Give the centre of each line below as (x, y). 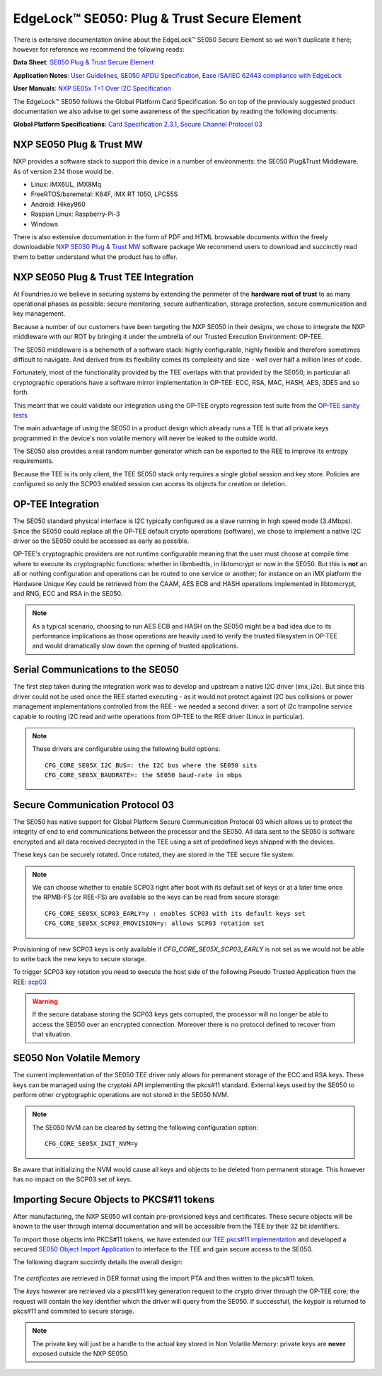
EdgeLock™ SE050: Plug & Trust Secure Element (157, 18)
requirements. (34, 461)
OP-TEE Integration (56, 504)
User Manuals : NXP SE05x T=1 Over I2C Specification (92, 88)
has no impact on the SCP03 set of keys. (73, 1179)
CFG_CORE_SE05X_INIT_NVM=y (91, 1144)
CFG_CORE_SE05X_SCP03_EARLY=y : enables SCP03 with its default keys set (175, 913)
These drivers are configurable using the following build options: (126, 749)
